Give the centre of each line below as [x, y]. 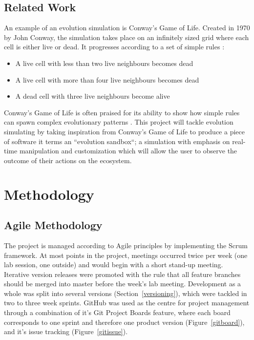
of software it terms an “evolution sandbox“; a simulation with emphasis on [117, 141]
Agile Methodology [53, 225]
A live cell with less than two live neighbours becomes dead [104, 63]
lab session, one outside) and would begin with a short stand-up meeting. [114, 265]
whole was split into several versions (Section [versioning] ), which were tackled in [126, 293]
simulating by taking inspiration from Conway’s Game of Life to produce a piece [124, 131]
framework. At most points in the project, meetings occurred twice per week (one [126, 255]
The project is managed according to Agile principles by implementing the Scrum [126, 245]
